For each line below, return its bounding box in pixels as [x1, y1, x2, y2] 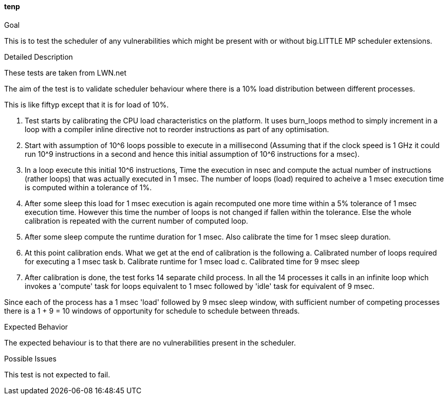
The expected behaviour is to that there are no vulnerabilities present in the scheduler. [4, 338, 296, 347]
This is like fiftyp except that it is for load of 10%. [4, 100, 169, 109]
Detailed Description [4, 52, 73, 61]
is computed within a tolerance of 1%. [25, 183, 152, 192]
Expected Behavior [4, 322, 68, 331]
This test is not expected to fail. [4, 370, 110, 379]
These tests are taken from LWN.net [4, 68, 127, 77]
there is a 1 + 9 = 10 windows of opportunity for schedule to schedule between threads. [4, 306, 300, 315]
